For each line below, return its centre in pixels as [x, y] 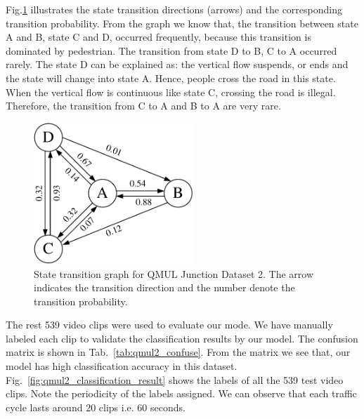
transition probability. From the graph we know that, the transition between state [182, 23]
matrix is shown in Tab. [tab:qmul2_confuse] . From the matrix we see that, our [178, 352]
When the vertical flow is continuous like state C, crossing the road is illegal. [171, 92]
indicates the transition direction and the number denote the [164, 287]
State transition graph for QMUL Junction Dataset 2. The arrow [174, 273]
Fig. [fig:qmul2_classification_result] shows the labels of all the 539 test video [175, 379]
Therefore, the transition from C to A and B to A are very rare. [143, 106]
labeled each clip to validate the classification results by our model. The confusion [182, 338]
